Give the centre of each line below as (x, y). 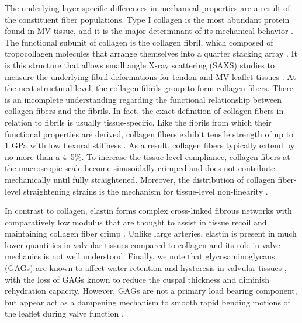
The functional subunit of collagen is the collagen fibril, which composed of (139, 42)
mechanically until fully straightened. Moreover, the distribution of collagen (140, 179)
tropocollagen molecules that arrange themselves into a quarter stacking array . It (151, 53)
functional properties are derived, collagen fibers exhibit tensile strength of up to (149, 133)
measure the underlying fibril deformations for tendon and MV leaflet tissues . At (150, 76)
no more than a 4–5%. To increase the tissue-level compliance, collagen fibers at (147, 156)
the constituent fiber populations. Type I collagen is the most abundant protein (147, 19)
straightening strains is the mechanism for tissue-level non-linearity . (145, 191)
